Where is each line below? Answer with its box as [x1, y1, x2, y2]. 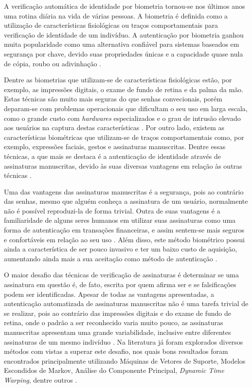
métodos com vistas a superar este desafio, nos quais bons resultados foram [4, 346, 228, 356]
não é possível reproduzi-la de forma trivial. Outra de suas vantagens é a [4, 205, 220, 215]
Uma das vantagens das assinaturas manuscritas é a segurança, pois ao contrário [4, 186, 244, 196]
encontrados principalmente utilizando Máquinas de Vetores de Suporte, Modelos [4, 355, 246, 366]
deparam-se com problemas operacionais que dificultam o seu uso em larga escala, [4, 103, 248, 113]
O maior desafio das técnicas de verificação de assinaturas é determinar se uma [4, 270, 239, 280]
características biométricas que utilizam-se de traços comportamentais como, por [4, 132, 244, 142]
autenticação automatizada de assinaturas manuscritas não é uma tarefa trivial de [4, 298, 249, 309]
